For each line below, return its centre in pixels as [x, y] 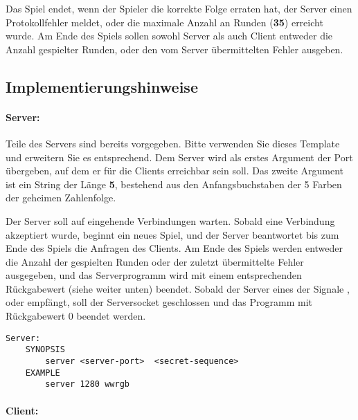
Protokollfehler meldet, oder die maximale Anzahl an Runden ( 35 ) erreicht [164, 22]
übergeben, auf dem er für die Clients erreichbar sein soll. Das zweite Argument [175, 171]
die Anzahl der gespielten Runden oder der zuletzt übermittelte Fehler [155, 261]
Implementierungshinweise [102, 86]
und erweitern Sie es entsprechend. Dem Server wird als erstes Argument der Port [179, 157]
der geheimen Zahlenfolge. [61, 198]
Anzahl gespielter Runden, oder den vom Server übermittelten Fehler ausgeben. [174, 49]
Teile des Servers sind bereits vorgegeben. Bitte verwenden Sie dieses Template [173, 143]
